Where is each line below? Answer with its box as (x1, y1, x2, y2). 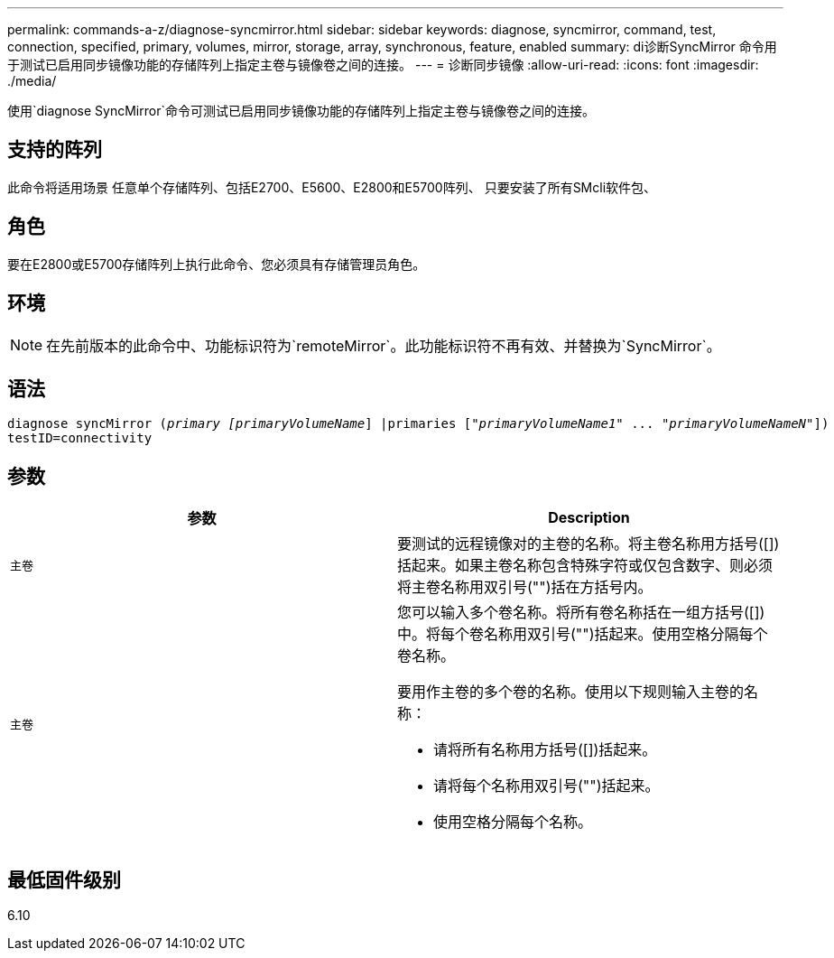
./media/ (7, 73, 57, 88)
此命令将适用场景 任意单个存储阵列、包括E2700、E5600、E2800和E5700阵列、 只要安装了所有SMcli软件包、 (7, 179, 657, 195)
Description (548, 508, 630, 527)
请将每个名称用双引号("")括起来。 (433, 777, 660, 795)
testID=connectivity (7, 431, 153, 446)
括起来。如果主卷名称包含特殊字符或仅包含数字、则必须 (397, 556, 774, 575)
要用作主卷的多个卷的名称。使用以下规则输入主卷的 (397, 683, 745, 702)
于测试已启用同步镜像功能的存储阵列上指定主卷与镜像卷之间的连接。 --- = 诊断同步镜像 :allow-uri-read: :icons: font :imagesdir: (7, 57, 759, 72)
